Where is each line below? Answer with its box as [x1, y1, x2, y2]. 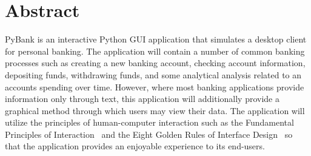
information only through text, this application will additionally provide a [5, 92, 279, 105]
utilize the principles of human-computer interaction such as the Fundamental [5, 116, 294, 129]
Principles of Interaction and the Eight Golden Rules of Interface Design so [5, 127, 293, 140]
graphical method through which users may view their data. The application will [5, 104, 305, 117]
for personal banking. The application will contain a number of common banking [5, 44, 305, 57]
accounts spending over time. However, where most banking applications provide [5, 80, 304, 93]
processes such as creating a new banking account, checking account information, [5, 56, 306, 69]
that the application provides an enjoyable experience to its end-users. [5, 140, 265, 152]
